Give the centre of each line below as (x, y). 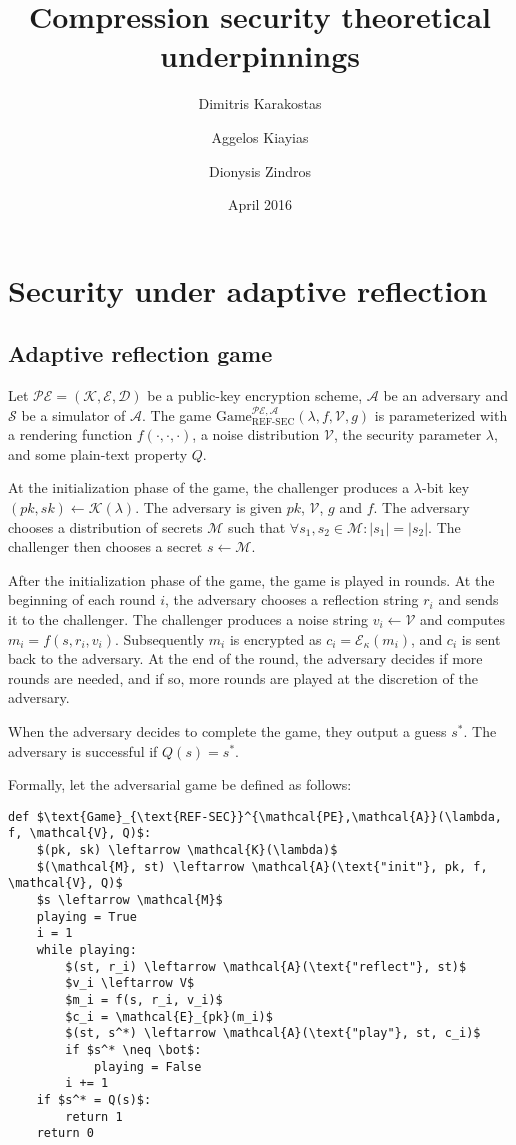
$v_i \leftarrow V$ (130, 983)
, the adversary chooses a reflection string (291, 599)
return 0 (65, 1133)
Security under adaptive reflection (248, 289)
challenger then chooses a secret (105, 546)
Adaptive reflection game (140, 353)
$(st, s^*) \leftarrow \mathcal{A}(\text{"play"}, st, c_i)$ (273, 1033)
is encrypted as (275, 638)
